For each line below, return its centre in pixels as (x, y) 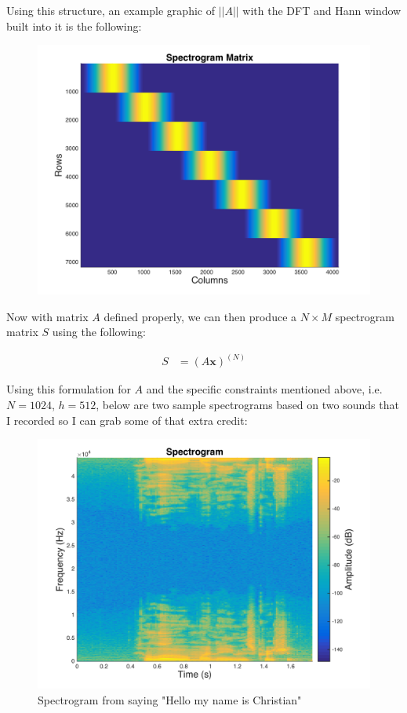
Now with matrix (47, 316)
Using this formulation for (69, 389)
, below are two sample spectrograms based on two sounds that (247, 405)
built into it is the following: (74, 26)
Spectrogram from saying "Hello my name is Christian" (170, 699)
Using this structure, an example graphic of (111, 10)
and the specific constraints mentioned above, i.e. (264, 389)
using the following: (99, 332)
